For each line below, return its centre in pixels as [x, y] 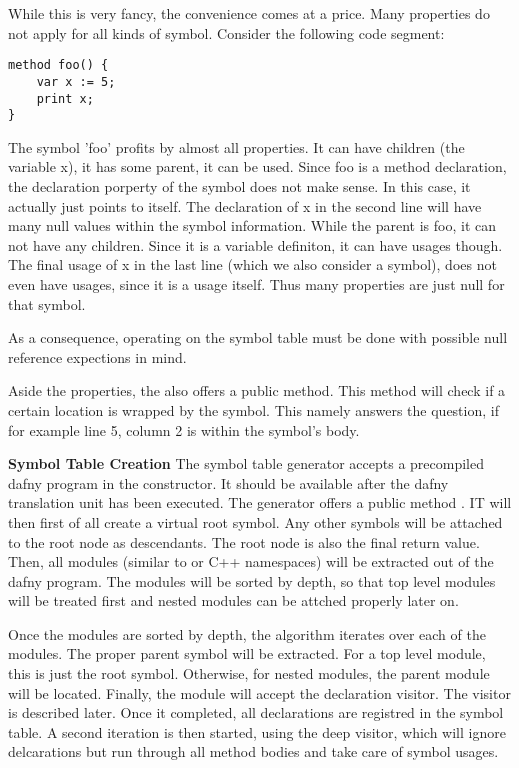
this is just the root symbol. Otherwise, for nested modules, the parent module [249, 673]
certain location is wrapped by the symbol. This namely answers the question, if [253, 409]
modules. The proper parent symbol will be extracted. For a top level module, [247, 653]
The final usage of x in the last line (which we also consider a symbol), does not [252, 264]
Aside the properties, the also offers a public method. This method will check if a [257, 390]
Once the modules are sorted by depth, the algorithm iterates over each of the [247, 633]
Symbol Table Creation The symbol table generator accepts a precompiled [246, 463]
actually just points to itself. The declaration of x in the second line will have [245, 205]
